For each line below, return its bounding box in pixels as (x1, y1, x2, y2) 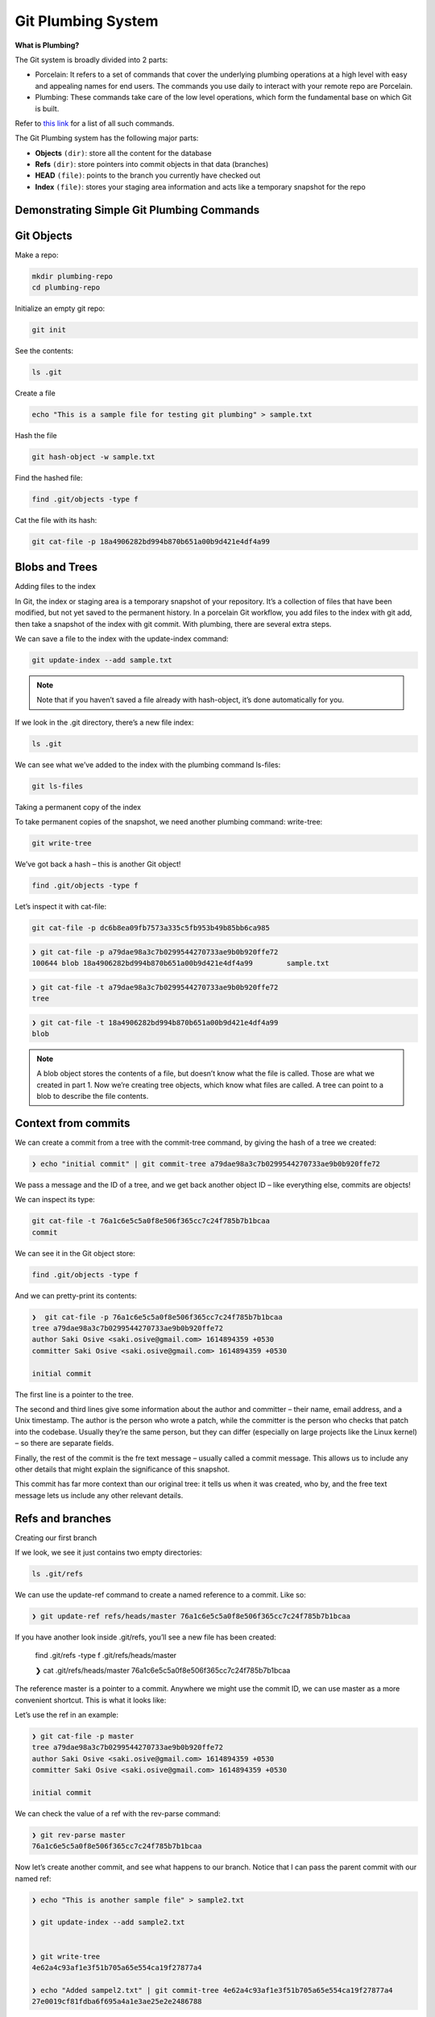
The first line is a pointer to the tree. (14, 1389, 134, 1399)
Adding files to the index (14, 582, 96, 591)
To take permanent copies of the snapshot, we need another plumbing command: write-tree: (14, 817, 323, 827)
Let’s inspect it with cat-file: (14, 902, 107, 912)
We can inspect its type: (14, 1195, 96, 1205)
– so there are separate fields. (14, 1439, 114, 1448)
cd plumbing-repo (31, 283, 101, 292)
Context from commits (14, 1116, 130, 1130)
